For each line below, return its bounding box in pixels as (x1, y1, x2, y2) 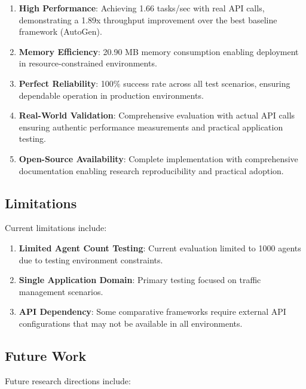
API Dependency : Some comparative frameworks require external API (19, 305, 286, 318)
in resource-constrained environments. (19, 57, 157, 69)
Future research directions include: (5, 374, 131, 387)
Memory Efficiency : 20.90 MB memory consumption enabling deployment (19, 45, 299, 57)
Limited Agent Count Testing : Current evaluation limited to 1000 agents (19, 241, 301, 254)
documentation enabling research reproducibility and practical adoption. (19, 164, 284, 177)
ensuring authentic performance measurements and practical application (19, 120, 283, 133)
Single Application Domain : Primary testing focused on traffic (19, 273, 261, 286)
